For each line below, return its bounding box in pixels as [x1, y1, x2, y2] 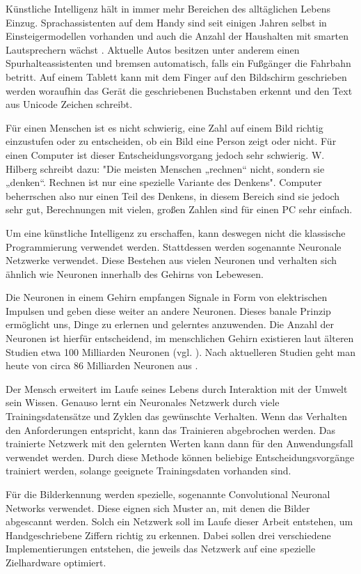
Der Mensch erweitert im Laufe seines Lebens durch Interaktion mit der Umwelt [6, 381, 348, 396]
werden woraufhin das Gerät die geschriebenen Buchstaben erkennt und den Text [6, 83, 353, 98]
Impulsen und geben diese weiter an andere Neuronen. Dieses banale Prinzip [6, 303, 331, 318]
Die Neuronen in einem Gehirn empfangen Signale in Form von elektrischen [6, 290, 328, 304]
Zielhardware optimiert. [6, 554, 106, 569]
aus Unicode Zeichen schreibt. [6, 97, 133, 111]
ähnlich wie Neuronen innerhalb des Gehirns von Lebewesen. [6, 266, 264, 281]
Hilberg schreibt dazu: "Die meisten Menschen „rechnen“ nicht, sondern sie [6, 161, 325, 176]
